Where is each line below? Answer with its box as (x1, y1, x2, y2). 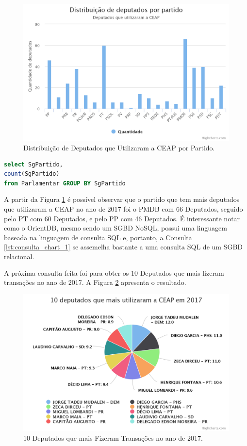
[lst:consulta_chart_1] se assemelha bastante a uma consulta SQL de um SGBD (4, 242, 243, 252)
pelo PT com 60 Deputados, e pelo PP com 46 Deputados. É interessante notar (4, 213, 240, 223)
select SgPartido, (4, 161, 63, 168)
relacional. (4, 251, 34, 261)
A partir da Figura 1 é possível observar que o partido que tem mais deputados (4, 194, 240, 204)
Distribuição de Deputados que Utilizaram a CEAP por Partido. (23, 142, 215, 152)
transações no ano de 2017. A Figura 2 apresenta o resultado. (4, 277, 186, 287)
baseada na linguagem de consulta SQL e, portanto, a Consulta (4, 232, 192, 242)
